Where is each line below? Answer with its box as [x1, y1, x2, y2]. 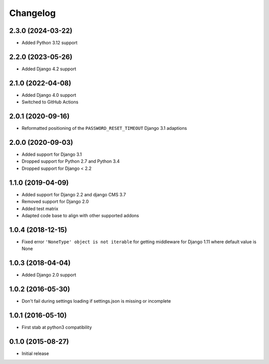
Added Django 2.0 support [21, 272, 77, 278]
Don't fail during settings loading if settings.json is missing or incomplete [21, 298, 171, 304]
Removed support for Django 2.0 [21, 199, 89, 205]
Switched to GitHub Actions [21, 99, 79, 105]
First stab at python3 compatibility [21, 324, 92, 330]
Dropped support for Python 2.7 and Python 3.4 [21, 158, 120, 164]
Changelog [9, 7, 56, 18]
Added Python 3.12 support [21, 40, 78, 46]
